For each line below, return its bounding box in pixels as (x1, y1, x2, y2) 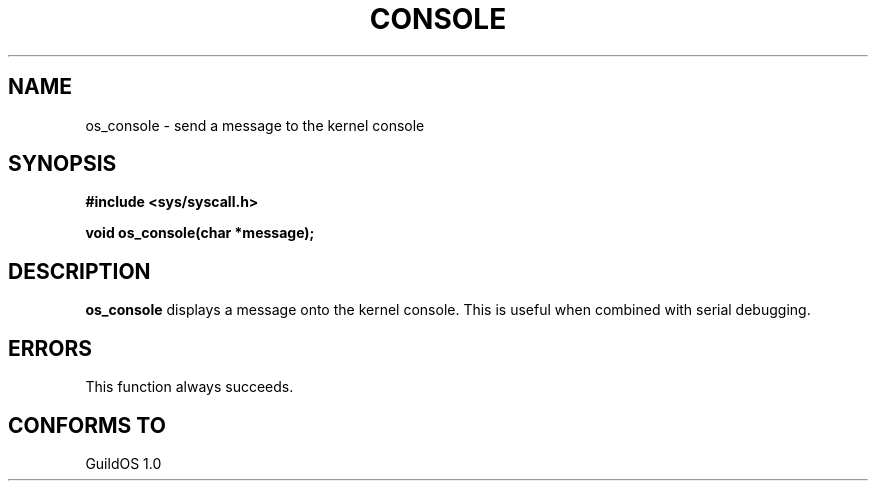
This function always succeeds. (85, 378, 294, 396)
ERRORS (8, 335, 93, 361)
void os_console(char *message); (85, 224, 315, 242)
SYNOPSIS (8, 151, 117, 177)
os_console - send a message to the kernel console (85, 116, 425, 134)
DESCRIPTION (8, 258, 151, 284)
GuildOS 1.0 (85, 454, 162, 472)
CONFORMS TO (8, 412, 166, 438)
